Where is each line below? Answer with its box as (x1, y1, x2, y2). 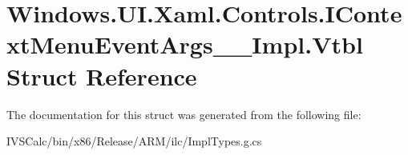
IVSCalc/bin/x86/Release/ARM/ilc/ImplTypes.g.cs (6, 133, 262, 149)
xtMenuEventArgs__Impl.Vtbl (6, 28, 363, 61)
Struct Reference (6, 59, 197, 92)
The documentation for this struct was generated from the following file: (6, 105, 362, 122)
